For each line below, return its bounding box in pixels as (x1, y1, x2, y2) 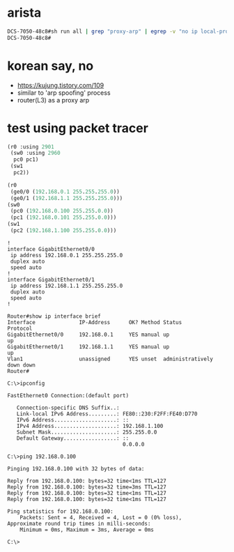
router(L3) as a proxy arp (17, 95, 90, 104)
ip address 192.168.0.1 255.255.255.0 (10, 252, 123, 259)
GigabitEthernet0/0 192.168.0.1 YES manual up (7, 331, 170, 338)
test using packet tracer (7, 120, 148, 136)
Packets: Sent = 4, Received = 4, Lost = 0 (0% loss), (19, 514, 182, 521)
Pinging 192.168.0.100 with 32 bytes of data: (7, 465, 145, 472)
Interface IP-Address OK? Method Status (7, 319, 182, 325)
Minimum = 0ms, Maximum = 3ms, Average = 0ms (19, 526, 155, 533)
